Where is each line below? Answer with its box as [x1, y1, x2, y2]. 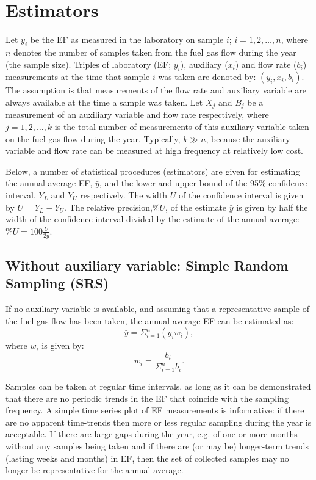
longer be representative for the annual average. [5, 464, 184, 476]
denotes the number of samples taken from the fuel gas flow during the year [13, 45, 296, 58]
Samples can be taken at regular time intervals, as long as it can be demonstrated [5, 380, 311, 393]
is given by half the [236, 200, 308, 213]
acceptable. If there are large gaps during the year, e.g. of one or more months [5, 427, 298, 440]
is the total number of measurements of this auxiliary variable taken [54, 120, 309, 133]
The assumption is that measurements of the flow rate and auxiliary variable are [5, 84, 306, 96]
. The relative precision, [64, 200, 153, 213]
